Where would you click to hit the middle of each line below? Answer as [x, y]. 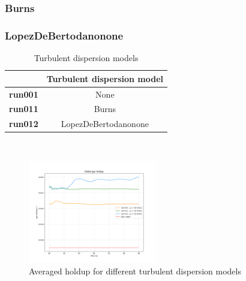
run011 [24, 109]
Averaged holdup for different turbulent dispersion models [135, 271]
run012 [24, 124]
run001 [24, 94]
